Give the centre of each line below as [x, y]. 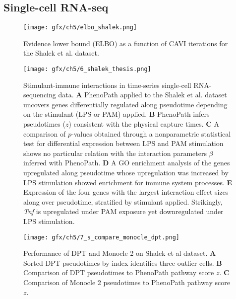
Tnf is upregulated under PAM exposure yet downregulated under [123, 211]
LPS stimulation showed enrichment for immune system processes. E [128, 182]
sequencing [40, 95]
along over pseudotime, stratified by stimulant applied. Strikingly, [123, 201]
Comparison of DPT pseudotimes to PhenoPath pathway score [119, 272]
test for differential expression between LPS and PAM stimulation [123, 143]
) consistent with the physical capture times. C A [144, 124]
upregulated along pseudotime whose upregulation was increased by [126, 173]
